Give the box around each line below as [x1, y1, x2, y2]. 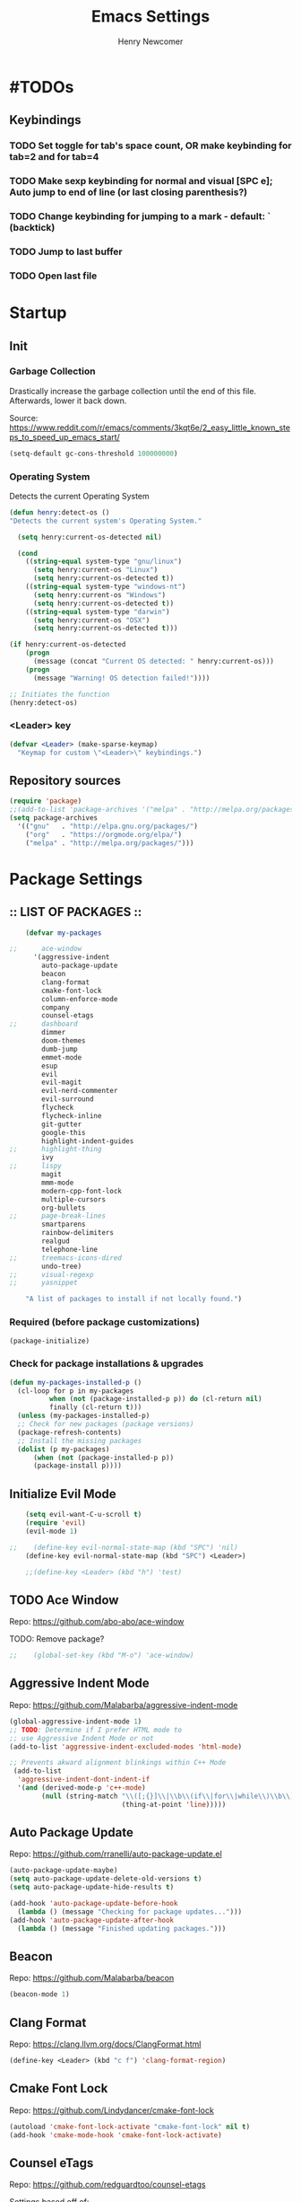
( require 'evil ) [25, 1519, 87, 1528]
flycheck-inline [41, 1111, 102, 1120]
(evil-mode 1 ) [25, 1527, 78, 1536]
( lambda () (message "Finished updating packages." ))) [17, 1924, 227, 1933]
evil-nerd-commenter [41, 1087, 118, 1096]
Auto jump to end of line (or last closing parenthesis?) [9, 186, 248, 198]
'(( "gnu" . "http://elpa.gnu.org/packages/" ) [17, 822, 199, 831]
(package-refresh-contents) [17, 1428, 123, 1437]
